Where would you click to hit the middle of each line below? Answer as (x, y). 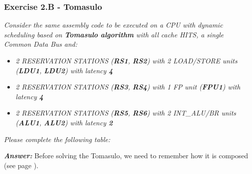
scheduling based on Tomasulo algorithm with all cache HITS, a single (114, 34)
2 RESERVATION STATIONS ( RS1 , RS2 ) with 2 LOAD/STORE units (126, 60)
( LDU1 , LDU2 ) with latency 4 (64, 70)
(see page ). (21, 165)
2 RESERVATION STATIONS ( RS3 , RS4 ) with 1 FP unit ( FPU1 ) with (128, 87)
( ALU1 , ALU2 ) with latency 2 (64, 122)
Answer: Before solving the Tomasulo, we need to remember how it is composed (126, 156)
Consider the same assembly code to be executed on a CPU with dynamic (113, 25)
